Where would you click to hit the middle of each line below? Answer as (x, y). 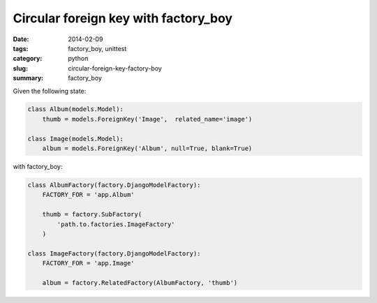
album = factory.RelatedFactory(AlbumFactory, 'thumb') (140, 282)
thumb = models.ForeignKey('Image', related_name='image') (147, 119)
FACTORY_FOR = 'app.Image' (89, 263)
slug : (20, 68)
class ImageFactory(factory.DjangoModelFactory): (114, 253)
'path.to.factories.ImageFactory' (116, 224)
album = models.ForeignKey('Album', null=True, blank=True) (147, 149)
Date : (21, 39)
